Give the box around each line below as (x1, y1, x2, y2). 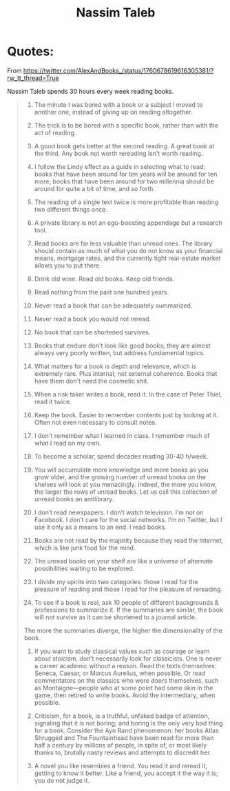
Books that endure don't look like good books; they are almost (34, 341, 211, 350)
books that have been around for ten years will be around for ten (34, 170, 218, 178)
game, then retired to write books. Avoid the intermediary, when (34, 691, 216, 699)
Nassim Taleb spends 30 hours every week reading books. (7, 87, 174, 95)
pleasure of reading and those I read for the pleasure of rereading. (34, 585, 222, 593)
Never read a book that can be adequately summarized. (34, 301, 193, 310)
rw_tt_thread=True (7, 74, 59, 82)
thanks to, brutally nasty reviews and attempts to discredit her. (34, 748, 211, 757)
